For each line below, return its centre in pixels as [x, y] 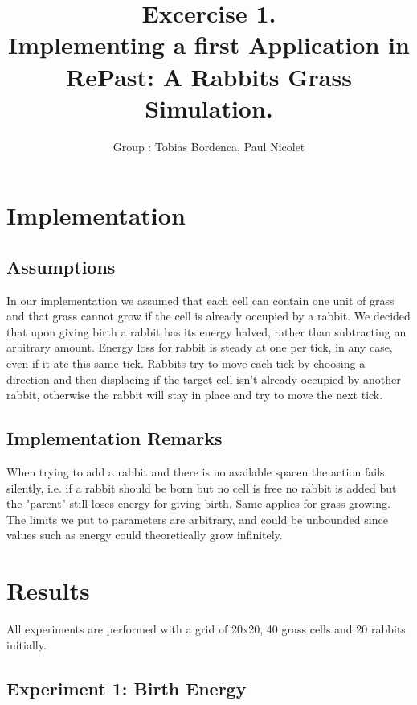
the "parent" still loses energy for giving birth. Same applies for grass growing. [198, 503]
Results [48, 590]
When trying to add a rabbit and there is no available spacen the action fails [196, 472]
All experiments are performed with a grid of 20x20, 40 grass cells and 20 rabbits [206, 629]
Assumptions [61, 266]
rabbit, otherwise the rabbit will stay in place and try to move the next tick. [195, 395]
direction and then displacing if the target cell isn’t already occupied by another [204, 379]
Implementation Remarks [114, 438]
